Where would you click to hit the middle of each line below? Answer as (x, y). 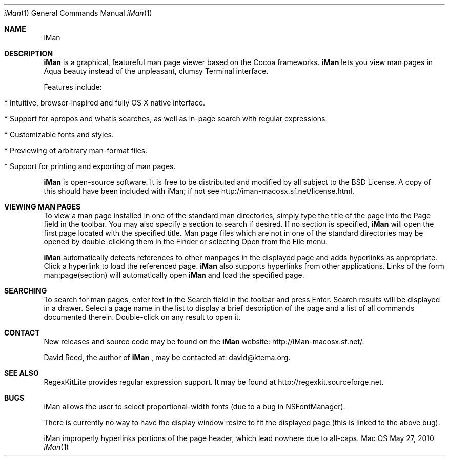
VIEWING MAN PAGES (43, 207)
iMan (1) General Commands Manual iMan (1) (78, 13)
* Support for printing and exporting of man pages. (90, 166)
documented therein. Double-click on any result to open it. (142, 317)
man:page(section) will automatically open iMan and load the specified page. (174, 275)
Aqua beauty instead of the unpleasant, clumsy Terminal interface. (156, 71)
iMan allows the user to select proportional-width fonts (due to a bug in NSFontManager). (195, 406)
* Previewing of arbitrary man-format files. (76, 150)
